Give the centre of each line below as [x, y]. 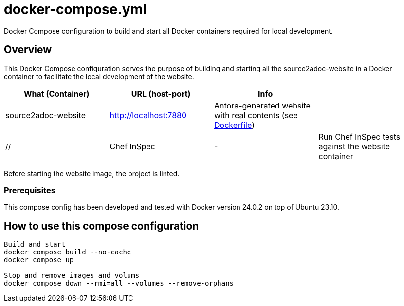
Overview [28, 50]
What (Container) [56, 94]
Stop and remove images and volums [72, 276]
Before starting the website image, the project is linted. [92, 173]
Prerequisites [30, 190]
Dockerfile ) [234, 125]
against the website [354, 146]
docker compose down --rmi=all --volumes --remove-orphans [119, 283]
